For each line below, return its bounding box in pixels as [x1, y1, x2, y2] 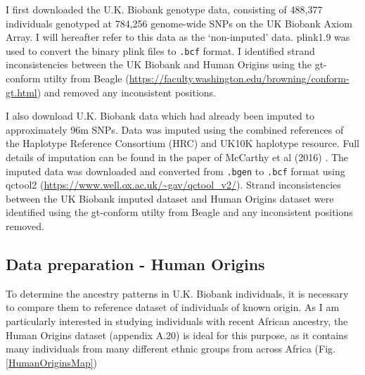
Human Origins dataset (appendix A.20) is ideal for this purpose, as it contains [6, 327, 348, 342]
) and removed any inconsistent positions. [37, 84, 217, 99]
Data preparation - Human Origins [6, 253, 265, 275]
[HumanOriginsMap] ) [6, 355, 98, 369]
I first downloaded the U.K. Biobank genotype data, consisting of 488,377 [6, 2, 323, 16]
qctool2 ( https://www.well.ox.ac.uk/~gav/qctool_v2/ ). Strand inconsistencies [6, 177, 341, 192]
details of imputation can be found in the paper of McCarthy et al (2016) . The [6, 150, 349, 164]
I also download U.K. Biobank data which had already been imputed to [6, 108, 315, 123]
